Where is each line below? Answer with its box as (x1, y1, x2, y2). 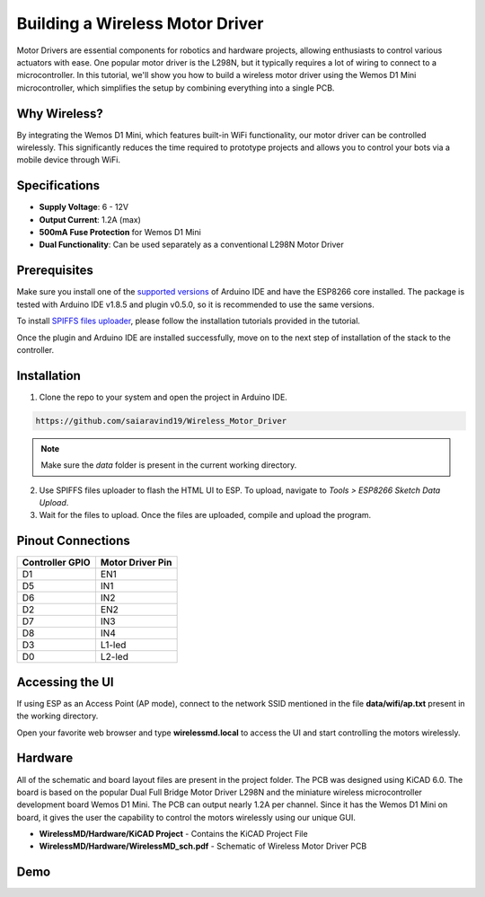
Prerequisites (16, 263, 93, 278)
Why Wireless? (16, 106, 103, 121)
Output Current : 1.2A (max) (39, 214, 141, 224)
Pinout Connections (16, 533, 130, 549)
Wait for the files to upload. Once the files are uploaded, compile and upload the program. (39, 510, 372, 521)
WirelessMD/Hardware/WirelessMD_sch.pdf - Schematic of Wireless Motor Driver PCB (39, 840, 367, 852)
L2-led (100, 651, 129, 664)
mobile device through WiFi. (16, 154, 121, 165)
